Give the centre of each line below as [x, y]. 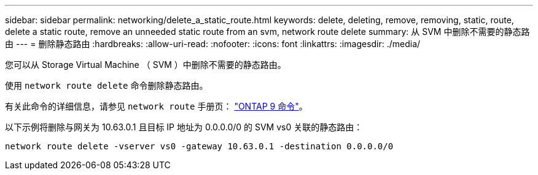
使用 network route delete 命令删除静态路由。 [107, 85]
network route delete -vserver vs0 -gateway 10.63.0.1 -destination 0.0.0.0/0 [199, 146]
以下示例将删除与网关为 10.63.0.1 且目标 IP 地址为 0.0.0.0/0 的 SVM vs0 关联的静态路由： [184, 127]
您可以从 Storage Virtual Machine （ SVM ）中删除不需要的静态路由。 [146, 65]
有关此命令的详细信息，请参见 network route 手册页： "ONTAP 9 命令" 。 [156, 106]
